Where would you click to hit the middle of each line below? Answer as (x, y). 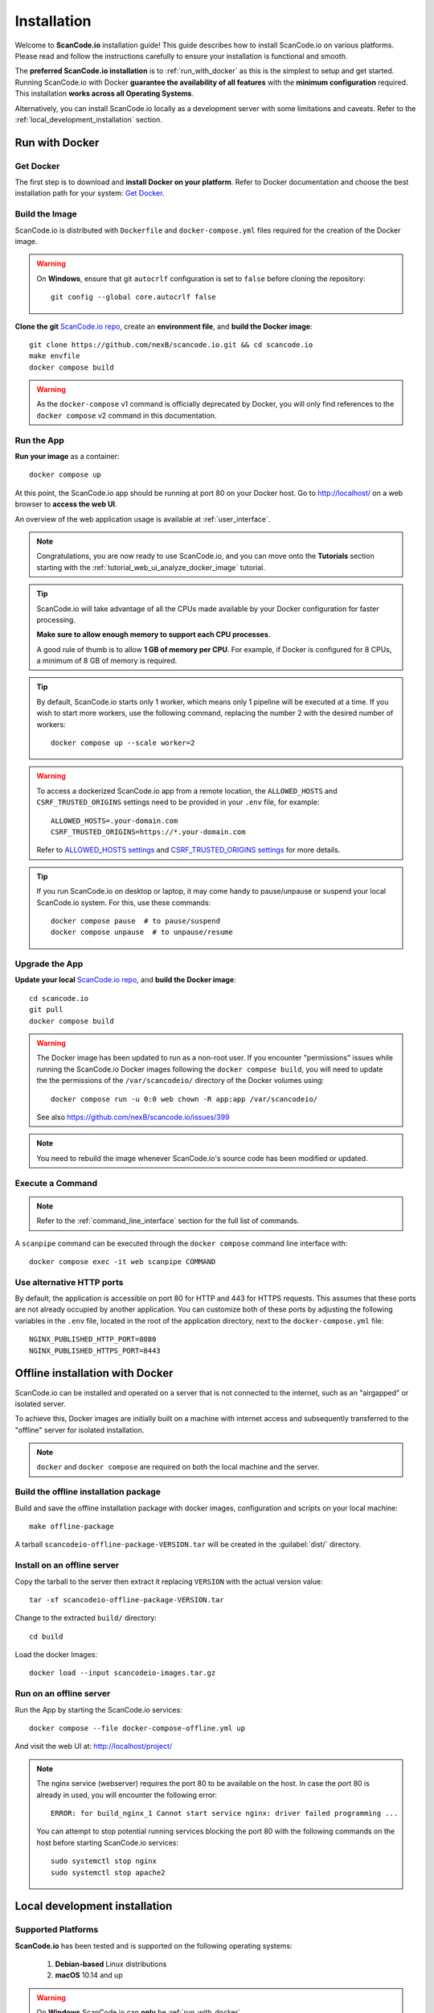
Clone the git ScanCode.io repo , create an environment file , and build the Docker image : (164, 326)
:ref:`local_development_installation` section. (88, 119)
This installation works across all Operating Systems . (104, 93)
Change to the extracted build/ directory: (86, 1618)
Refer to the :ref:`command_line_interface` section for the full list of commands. (168, 1221)
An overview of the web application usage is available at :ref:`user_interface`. (143, 519)
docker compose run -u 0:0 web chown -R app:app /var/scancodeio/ (184, 1099)
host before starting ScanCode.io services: (108, 1842)
